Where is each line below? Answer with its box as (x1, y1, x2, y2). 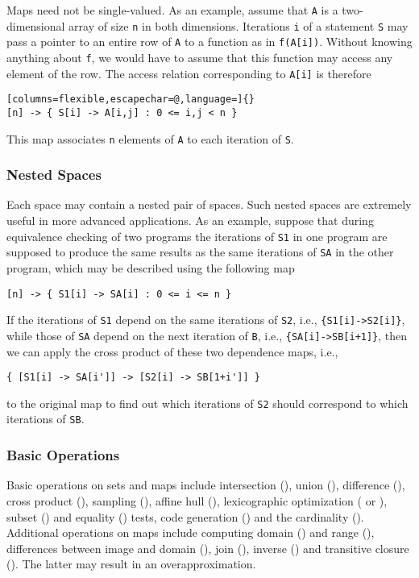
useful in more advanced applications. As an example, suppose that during (6, 212, 374, 229)
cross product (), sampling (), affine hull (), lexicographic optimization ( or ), (6, 492, 388, 509)
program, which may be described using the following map (6, 259, 295, 276)
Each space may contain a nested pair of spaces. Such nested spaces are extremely (6, 196, 412, 213)
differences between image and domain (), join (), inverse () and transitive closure (6, 539, 409, 556)
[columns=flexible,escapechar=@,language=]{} (6, 94, 255, 106)
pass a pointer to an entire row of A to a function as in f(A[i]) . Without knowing (6, 33, 413, 50)
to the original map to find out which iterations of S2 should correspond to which (6, 394, 409, 411)
